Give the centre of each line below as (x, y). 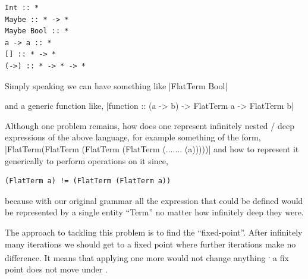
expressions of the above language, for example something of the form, (133, 137)
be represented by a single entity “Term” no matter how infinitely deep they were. (154, 212)
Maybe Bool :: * (37, 31)
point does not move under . (56, 269)
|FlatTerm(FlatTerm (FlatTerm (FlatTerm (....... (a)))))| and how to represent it (152, 148)
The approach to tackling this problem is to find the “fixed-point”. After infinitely (154, 232)
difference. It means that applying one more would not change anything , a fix (147, 257)
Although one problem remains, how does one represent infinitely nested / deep (150, 125)
